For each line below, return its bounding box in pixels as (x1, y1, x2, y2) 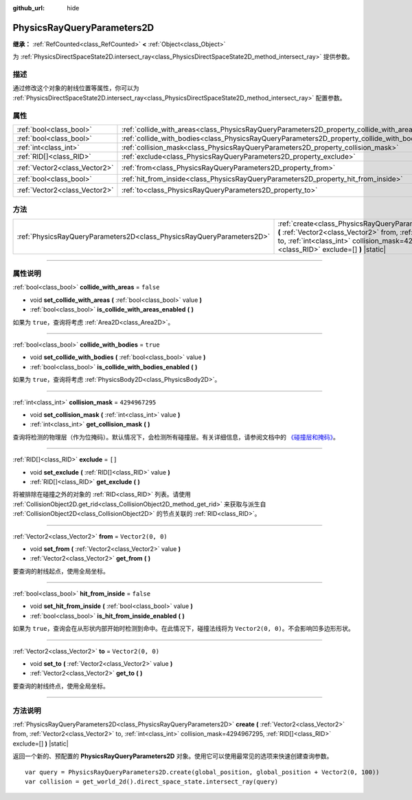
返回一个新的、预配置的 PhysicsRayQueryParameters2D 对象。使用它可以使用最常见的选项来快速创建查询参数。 (12, 752, 333, 760)
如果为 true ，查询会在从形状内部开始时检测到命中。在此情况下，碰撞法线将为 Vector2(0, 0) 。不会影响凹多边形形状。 (12, 625, 355, 633)
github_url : (12, 4, 45, 12)
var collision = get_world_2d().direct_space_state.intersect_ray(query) (25, 777, 279, 786)
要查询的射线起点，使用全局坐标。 (12, 567, 109, 575)
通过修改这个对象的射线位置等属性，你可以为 (12, 84, 139, 92)
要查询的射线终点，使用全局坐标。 (12, 682, 109, 690)
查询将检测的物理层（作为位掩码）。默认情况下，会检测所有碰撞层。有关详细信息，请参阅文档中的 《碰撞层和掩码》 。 (12, 433, 339, 441)
